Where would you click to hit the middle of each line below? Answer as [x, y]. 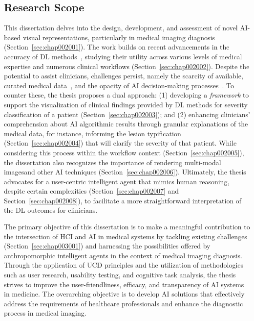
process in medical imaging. [45, 313]
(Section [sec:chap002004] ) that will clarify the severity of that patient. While [120, 143]
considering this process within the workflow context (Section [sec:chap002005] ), [124, 152]
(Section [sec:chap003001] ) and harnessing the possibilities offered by [107, 246]
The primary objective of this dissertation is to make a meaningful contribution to [127, 227]
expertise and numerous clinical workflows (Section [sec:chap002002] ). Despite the [127, 66]
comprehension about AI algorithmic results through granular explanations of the [126, 124]
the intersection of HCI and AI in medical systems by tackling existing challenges [126, 236]
